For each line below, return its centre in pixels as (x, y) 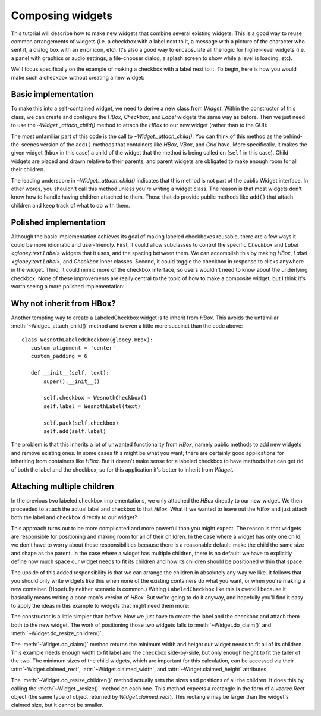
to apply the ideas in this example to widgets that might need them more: (100, 606)
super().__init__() (72, 381)
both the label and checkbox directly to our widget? (74, 517)
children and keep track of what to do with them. (70, 205)
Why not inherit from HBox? (63, 303)
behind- (293, 136)
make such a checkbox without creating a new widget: (78, 77)
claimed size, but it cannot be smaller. (57, 705)
